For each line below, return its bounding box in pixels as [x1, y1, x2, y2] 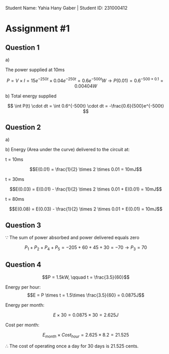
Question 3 [5, 221, 41, 230]
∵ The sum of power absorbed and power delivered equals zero [5, 235, 139, 241]
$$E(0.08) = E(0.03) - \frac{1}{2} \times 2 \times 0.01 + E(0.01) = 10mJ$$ [9, 206, 162, 212]
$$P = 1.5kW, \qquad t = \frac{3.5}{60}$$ [42, 274, 130, 280]
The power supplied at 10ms [5, 67, 65, 73]
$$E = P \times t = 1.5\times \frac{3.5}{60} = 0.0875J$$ [27, 292, 144, 298]
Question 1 [5, 43, 40, 52]
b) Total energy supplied [5, 93, 57, 99]
